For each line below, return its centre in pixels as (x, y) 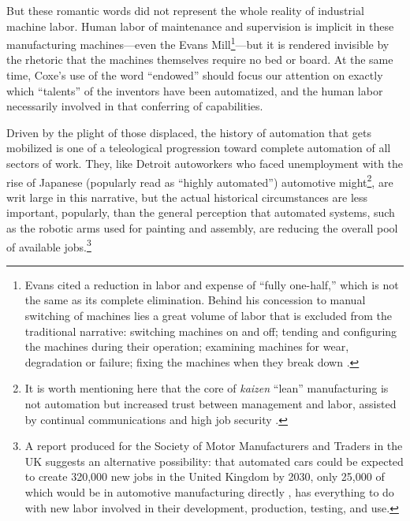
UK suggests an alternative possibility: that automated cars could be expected (214, 461)
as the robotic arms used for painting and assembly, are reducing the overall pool (202, 228)
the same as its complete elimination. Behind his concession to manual (195, 300)
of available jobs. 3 (49, 245)
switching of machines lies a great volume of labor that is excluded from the (208, 316)
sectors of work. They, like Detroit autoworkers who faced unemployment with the (205, 163)
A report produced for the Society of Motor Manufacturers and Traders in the (214, 446)
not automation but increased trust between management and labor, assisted (211, 404)
